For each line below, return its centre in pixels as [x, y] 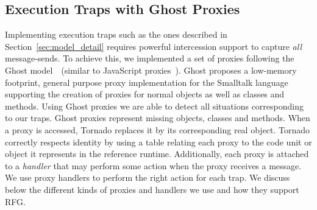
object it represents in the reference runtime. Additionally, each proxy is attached [157, 154]
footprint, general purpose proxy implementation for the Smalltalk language [147, 82]
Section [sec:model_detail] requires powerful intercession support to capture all [153, 46]
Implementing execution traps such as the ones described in [116, 34]
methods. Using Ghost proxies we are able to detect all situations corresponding [154, 106]
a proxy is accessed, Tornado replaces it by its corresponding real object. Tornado [158, 129]
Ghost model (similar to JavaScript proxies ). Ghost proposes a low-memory [151, 70]
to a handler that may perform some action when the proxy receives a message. [153, 165]
